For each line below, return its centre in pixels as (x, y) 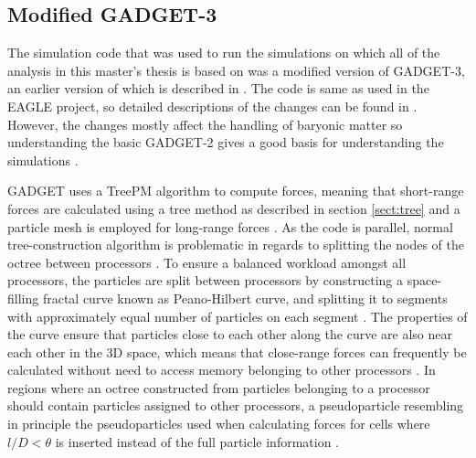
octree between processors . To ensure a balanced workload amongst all (207, 262)
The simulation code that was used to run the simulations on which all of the (224, 53)
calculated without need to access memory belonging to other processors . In (222, 370)
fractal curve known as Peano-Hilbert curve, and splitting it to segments (245, 298)
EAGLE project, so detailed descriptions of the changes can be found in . (212, 106)
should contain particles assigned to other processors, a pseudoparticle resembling (236, 405)
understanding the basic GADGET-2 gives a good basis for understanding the (226, 142)
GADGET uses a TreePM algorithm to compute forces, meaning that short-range (236, 191)
